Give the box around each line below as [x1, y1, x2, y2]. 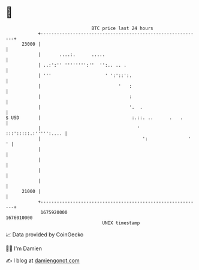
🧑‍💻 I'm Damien [5, 245, 43, 252]
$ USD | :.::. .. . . [5, 114, 183, 121]
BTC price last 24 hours [91, 25, 153, 31]
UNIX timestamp [102, 219, 140, 226]
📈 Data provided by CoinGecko [5, 231, 84, 238]
